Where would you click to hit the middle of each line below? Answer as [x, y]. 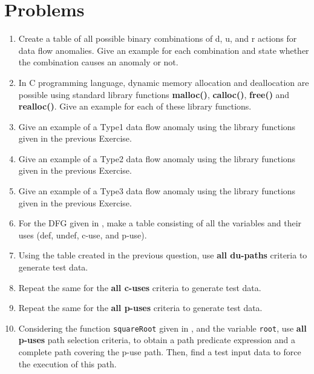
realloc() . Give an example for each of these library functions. [135, 106]
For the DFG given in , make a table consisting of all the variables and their [160, 223]
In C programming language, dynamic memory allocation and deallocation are [164, 82]
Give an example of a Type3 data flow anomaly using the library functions [157, 191]
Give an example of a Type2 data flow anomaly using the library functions [157, 158]
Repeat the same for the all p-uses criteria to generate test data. [140, 308]
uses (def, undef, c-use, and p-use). [83, 235]
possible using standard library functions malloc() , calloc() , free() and [154, 94]
